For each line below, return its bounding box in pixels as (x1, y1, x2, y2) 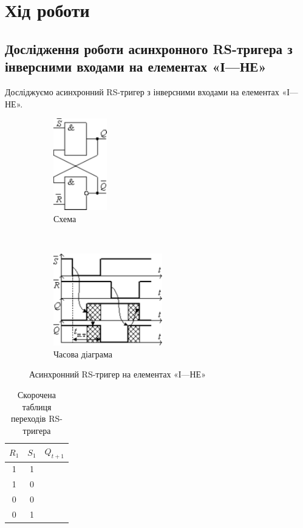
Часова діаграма (53, 347, 112, 360)
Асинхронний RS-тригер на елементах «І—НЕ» (29, 368, 206, 381)
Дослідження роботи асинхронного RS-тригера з (5, 39, 293, 58)
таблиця (22, 400, 52, 413)
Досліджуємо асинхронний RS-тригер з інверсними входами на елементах (5, 85, 279, 98)
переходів (11, 412, 46, 425)
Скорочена (17, 388, 56, 401)
